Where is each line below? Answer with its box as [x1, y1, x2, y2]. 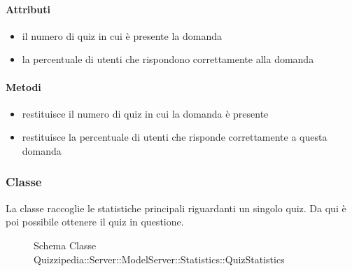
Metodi [6, 79, 41, 94]
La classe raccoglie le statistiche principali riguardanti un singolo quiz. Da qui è [6, 200, 346, 215]
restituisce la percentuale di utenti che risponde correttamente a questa [22, 130, 328, 144]
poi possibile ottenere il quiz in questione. [6, 214, 184, 229]
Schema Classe [34, 237, 97, 252]
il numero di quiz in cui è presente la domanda [22, 28, 223, 43]
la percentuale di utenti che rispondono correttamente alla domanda [22, 52, 314, 67]
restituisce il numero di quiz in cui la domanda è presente [22, 106, 269, 120]
